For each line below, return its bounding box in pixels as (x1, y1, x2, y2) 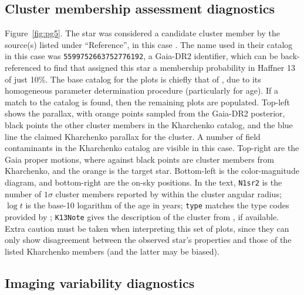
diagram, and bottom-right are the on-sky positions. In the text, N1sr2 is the (5, 176, 282, 188)
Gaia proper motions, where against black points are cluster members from (5, 153, 274, 165)
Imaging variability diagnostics (5, 273, 195, 291)
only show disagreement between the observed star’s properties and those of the (5, 234, 292, 246)
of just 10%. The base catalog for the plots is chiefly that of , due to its (5, 73, 261, 85)
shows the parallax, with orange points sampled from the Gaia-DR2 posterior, (5, 107, 285, 119)
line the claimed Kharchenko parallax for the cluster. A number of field (5, 130, 261, 142)
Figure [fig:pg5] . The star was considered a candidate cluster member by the (5, 27, 280, 39)
